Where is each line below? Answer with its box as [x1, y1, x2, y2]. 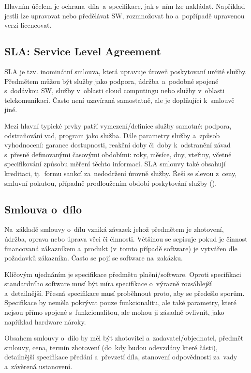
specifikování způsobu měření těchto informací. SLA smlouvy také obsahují [4, 159, 226, 169]
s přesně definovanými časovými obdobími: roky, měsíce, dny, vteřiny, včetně [4, 149, 232, 159]
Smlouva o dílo [4, 201, 82, 216]
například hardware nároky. [4, 316, 86, 326]
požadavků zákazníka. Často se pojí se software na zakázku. [4, 253, 183, 263]
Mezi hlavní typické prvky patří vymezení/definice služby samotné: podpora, [4, 120, 232, 130]
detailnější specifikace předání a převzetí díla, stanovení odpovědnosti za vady [4, 352, 237, 362]
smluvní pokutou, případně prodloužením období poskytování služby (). [4, 178, 217, 188]
